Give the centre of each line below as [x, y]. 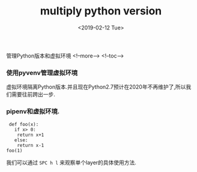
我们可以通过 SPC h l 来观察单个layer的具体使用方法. [71, 162]
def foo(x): [24, 124]
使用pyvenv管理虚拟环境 [42, 73]
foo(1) [14, 150]
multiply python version [101, 11]
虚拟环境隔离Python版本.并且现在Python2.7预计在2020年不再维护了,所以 [96, 87]
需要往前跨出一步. [33, 95]
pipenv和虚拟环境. [33, 111]
